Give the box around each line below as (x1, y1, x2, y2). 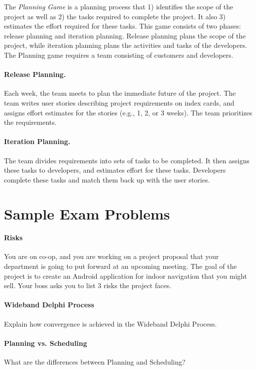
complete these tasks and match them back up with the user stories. (4, 174, 210, 185)
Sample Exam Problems (4, 203, 170, 223)
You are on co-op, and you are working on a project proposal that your (4, 251, 219, 261)
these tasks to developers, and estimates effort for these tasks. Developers (4, 165, 226, 175)
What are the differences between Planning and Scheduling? (4, 357, 185, 367)
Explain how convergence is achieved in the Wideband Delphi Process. (4, 318, 217, 329)
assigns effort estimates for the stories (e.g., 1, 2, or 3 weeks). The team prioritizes (4, 107, 253, 117)
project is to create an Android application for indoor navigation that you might (4, 270, 247, 281)
